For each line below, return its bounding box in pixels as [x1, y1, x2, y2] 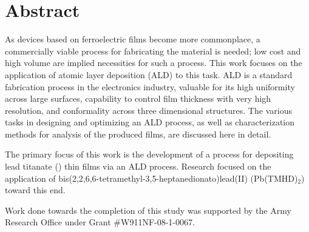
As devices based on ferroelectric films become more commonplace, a [5, 33, 260, 45]
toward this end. [5, 184, 66, 196]
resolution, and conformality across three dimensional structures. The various [5, 104, 292, 116]
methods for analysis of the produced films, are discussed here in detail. [5, 127, 271, 140]
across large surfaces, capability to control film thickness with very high [5, 92, 271, 105]
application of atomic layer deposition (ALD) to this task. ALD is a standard [5, 68, 293, 81]
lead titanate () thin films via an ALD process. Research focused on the [5, 160, 271, 173]
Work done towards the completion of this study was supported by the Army [5, 204, 291, 216]
